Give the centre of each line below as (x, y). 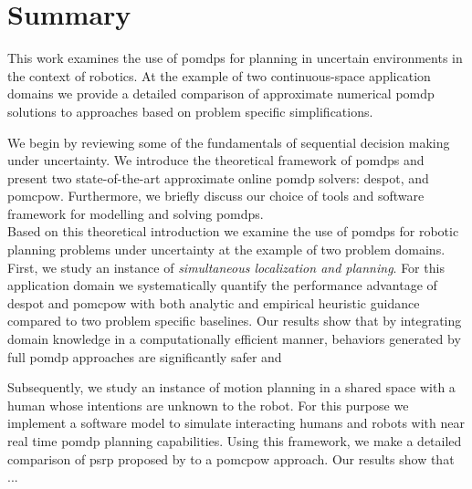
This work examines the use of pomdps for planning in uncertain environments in (235, 58)
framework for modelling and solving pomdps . (136, 213)
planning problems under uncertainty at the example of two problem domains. (226, 250)
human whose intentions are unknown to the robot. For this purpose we (208, 405)
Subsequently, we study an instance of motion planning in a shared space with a (231, 387)
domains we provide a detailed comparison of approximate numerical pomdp (221, 94)
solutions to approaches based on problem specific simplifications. (190, 111)
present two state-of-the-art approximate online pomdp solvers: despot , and (218, 177)
